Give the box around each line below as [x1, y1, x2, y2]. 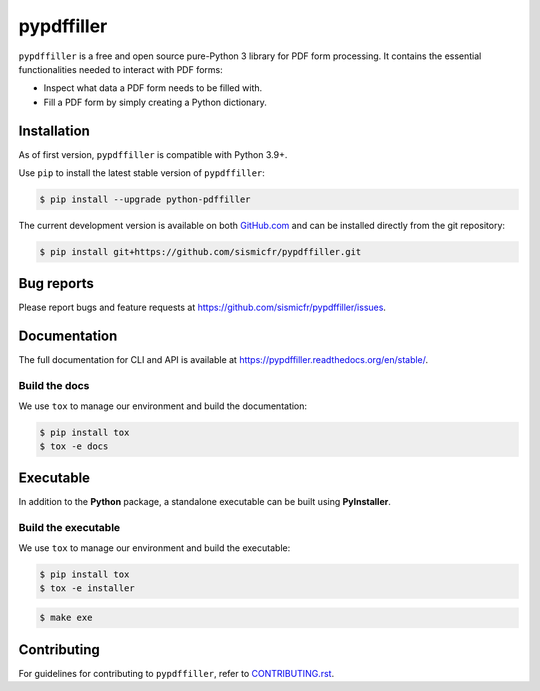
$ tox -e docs [39, 440, 109, 452]
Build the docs [18, 379, 90, 393]
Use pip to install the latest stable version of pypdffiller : [18, 167, 265, 179]
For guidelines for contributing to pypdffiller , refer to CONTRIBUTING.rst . [18, 667, 335, 679]
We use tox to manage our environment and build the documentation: [18, 400, 308, 412]
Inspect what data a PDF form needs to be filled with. [43, 82, 263, 94]
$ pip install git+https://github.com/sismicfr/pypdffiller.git [39, 246, 362, 257]
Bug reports [18, 275, 95, 292]
